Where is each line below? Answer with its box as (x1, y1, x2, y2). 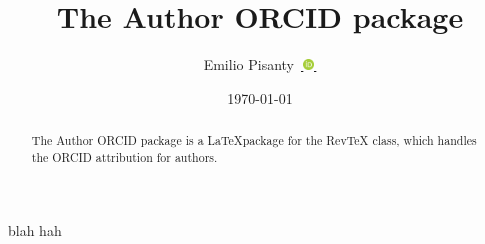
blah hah (8, 220, 62, 241)
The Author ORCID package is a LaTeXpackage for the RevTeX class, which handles (31, 132, 477, 149)
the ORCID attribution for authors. (31, 148, 218, 165)
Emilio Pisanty (203, 54, 294, 75)
